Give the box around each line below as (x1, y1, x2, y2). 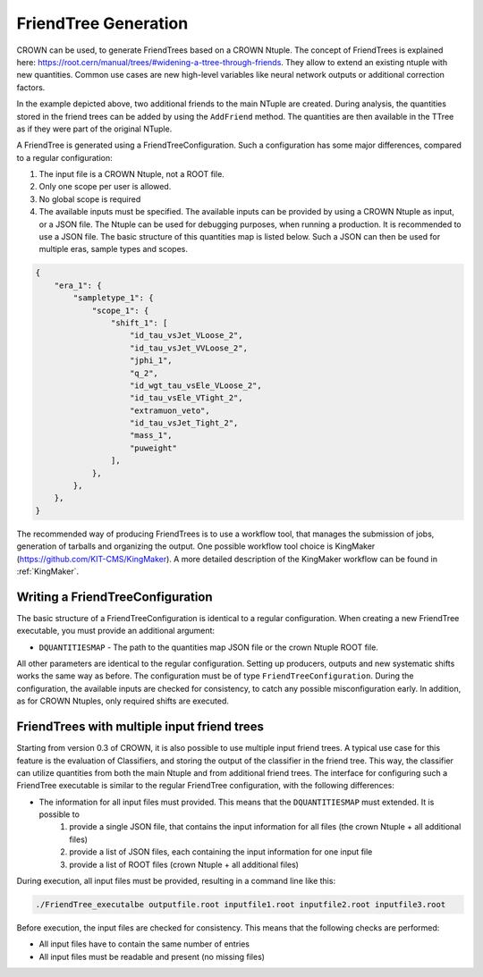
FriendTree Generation (16, 13, 189, 33)
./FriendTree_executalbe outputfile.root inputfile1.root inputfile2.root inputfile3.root (35, 899, 446, 910)
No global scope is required (38, 193, 141, 205)
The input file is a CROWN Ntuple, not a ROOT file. (38, 169, 225, 180)
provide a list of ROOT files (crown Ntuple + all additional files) (69, 859, 300, 870)
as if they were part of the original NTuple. (16, 123, 173, 134)
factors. (16, 81, 46, 93)
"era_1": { (54, 280, 102, 291)
